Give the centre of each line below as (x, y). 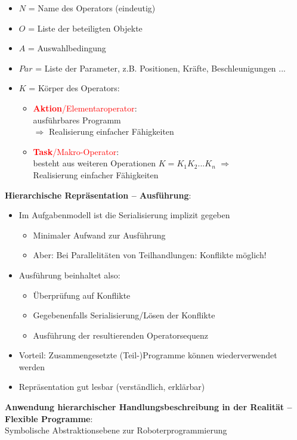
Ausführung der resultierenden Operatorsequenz (120, 335)
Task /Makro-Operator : (76, 151)
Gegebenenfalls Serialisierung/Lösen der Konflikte (124, 315)
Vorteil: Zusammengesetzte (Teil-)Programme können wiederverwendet (148, 355)
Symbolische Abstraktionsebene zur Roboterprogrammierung (116, 430)
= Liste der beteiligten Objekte (85, 28)
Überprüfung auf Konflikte (82, 295)
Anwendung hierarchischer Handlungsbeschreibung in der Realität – (148, 407)
